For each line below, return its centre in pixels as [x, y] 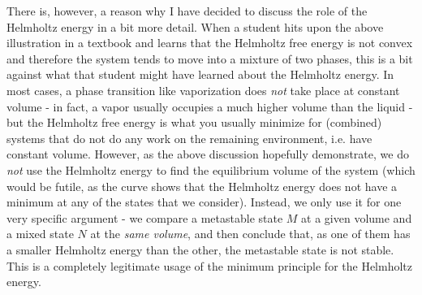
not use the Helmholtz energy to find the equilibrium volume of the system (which [211, 169]
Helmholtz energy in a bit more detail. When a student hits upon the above [195, 26]
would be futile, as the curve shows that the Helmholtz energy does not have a [202, 186]
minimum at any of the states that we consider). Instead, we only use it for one [204, 202]
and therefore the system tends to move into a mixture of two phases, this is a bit [210, 58]
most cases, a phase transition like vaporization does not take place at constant [203, 90]
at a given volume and [357, 217]
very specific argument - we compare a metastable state [145, 217]
